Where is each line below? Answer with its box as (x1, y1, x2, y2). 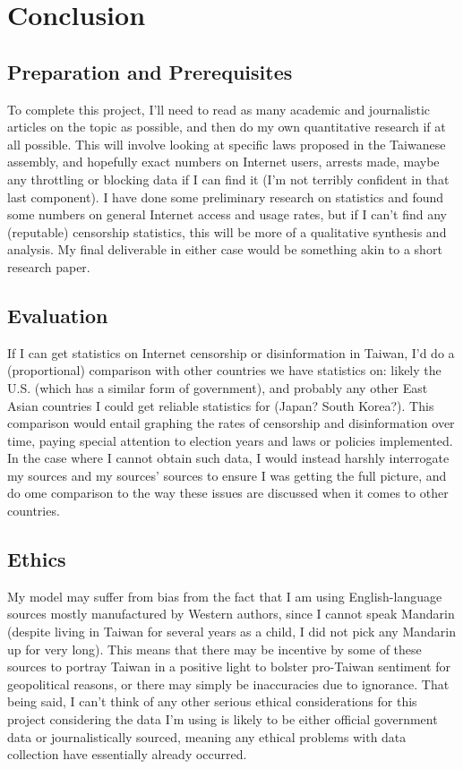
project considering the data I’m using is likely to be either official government (7, 710, 438, 729)
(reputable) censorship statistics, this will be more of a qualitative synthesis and (7, 222, 447, 241)
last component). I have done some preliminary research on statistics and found (7, 187, 444, 206)
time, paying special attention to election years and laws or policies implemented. (7, 431, 453, 449)
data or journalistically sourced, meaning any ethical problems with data (7, 727, 407, 746)
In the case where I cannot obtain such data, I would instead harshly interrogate (7, 449, 450, 467)
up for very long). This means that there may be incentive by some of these (7, 639, 422, 658)
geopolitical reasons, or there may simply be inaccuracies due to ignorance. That (7, 674, 450, 693)
